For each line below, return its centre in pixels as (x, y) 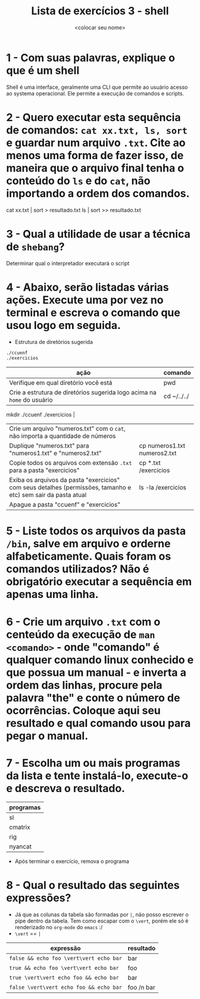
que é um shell (43, 70)
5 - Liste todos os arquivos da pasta (96, 531)
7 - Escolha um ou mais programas (93, 763)
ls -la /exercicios (162, 488)
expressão (66, 948)
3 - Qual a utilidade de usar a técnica (98, 234)
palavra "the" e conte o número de (93, 698)
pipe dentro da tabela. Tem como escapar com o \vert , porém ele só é (101, 921)
